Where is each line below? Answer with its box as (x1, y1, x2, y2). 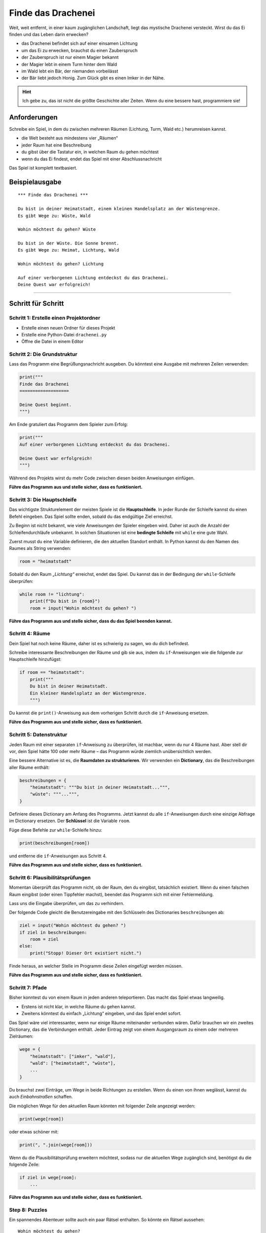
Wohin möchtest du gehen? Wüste (18, 227, 96, 232)
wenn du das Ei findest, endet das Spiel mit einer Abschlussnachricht (21, 156, 162, 162)
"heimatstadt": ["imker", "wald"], (30, 1053, 116, 1059)
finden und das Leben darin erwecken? (9, 31, 89, 37)
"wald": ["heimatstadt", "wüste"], (30, 1060, 116, 1066)
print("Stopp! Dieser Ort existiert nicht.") (30, 950, 142, 956)
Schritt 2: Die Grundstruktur (9, 351, 77, 358)
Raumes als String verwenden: (9, 545, 71, 551)
